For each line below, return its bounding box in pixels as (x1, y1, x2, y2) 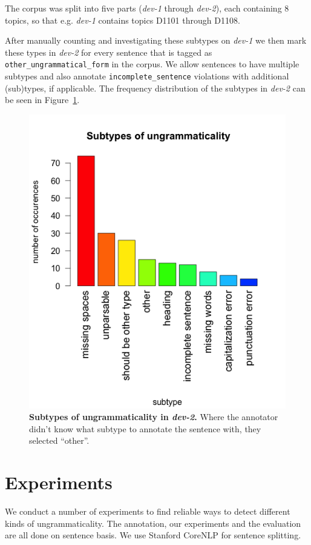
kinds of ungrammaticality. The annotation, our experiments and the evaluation (5, 517, 301, 529)
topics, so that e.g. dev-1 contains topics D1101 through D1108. (5, 13, 240, 26)
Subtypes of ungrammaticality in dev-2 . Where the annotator (29, 410, 278, 423)
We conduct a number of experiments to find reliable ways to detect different (5, 505, 290, 518)
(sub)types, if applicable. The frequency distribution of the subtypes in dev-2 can (5, 81, 306, 94)
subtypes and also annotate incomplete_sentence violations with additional (5, 70, 289, 82)
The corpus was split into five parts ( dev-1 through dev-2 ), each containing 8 (5, 2, 289, 14)
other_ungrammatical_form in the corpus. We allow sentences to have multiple (5, 58, 300, 70)
